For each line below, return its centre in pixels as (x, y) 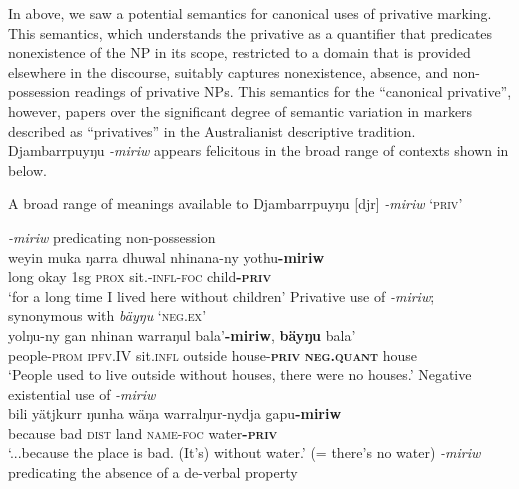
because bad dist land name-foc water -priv (143, 432)
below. (27, 169)
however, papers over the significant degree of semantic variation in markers (240, 110)
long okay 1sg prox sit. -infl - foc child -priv (140, 276)
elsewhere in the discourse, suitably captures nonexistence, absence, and (228, 71)
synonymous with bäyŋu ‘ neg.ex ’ (107, 315)
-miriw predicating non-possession (112, 236)
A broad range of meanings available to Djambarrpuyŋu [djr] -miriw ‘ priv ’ (235, 203)
